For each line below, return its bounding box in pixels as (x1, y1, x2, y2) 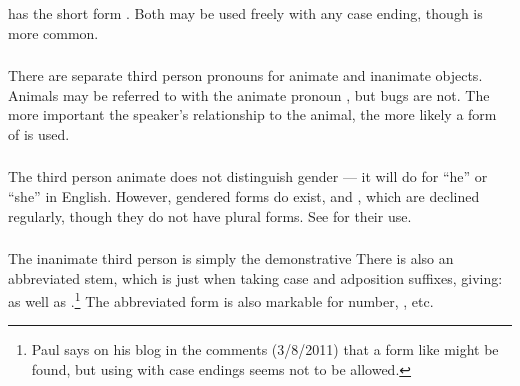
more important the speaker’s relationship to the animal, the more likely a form (8, 104, 497, 125)
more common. (8, 22, 99, 43)
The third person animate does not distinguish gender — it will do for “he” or (8, 166, 488, 187)
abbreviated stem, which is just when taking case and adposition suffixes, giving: (8, 267, 503, 288)
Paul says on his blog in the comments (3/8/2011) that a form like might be (31, 339, 499, 360)
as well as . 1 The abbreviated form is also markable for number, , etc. (8, 288, 434, 311)
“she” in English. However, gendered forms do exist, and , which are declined (8, 185, 480, 206)
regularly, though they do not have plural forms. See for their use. (8, 205, 412, 226)
